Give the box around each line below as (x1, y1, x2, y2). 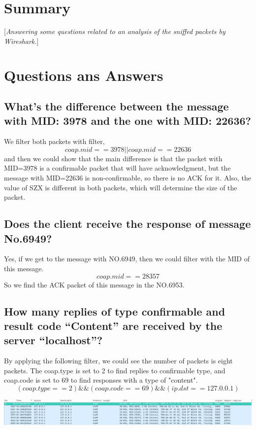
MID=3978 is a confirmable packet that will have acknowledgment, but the (4, 163, 231, 173)
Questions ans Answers (4, 65, 163, 85)
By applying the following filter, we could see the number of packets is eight (4, 356, 233, 366)
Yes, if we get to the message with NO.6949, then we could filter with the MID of (4, 253, 250, 264)
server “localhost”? (4, 332, 103, 348)
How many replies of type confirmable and (4, 303, 225, 319)
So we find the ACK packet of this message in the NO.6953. (4, 279, 185, 289)
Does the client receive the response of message (4, 216, 251, 231)
